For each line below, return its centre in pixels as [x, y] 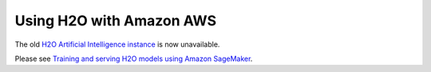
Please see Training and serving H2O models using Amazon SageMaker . [134, 59]
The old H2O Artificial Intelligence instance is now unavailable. [117, 44]
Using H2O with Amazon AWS [116, 21]
